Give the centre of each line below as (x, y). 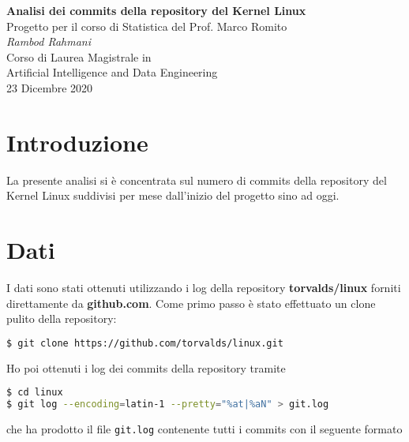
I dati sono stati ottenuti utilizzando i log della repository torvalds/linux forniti (204, 287)
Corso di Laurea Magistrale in (79, 56)
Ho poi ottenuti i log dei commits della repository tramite (146, 367)
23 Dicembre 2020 (50, 87)
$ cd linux (35, 393)
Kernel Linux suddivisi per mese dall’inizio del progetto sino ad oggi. (173, 195)
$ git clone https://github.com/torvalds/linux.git (145, 343)
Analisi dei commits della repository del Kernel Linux (156, 10)
